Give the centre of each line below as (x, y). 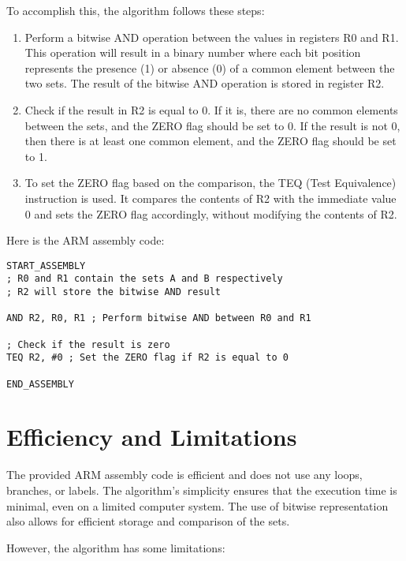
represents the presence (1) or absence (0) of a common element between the (210, 67)
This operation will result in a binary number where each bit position (193, 52)
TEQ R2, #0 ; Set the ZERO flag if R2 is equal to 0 (147, 358)
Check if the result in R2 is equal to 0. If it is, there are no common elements (211, 109)
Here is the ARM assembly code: (86, 240)
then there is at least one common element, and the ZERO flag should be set (210, 141)
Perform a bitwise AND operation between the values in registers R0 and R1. (212, 37)
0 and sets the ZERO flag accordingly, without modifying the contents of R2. (211, 213)
